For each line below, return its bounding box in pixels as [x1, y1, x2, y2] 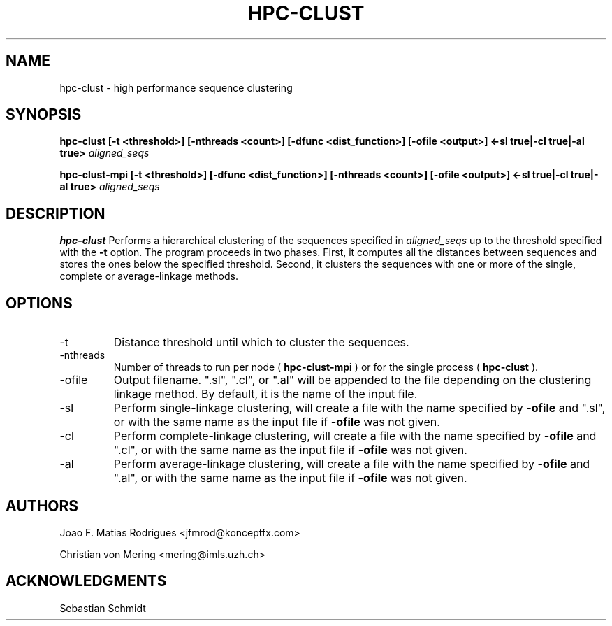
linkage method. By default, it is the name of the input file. [113, 387, 418, 401]
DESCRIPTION [6, 204, 105, 222]
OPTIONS [6, 294, 73, 312]
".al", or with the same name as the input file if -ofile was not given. [113, 471, 467, 485]
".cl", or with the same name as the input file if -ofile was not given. [113, 443, 467, 457]
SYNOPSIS [6, 106, 82, 124]
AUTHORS [6, 497, 79, 515]
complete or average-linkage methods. [59, 270, 239, 283]
